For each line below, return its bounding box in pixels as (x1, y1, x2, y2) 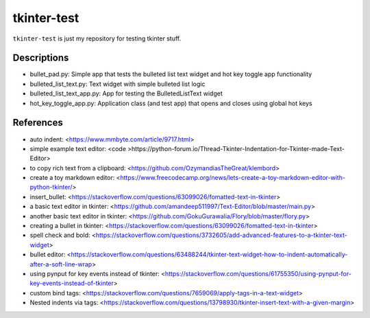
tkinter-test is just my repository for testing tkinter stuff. (12, 34, 182, 43)
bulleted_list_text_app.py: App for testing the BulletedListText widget (29, 89, 223, 98)
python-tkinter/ (29, 183, 73, 192)
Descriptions (12, 52, 69, 64)
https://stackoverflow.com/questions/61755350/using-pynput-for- (164, 270, 352, 277)
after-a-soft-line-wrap (29, 260, 92, 268)
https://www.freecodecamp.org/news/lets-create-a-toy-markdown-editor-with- (120, 174, 346, 182)
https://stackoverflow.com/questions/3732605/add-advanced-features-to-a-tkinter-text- (95, 231, 347, 240)
